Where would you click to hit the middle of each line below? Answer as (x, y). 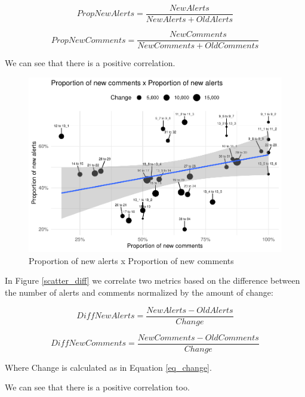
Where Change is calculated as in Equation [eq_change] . (108, 367)
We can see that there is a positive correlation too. (97, 387)
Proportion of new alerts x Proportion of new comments (131, 260)
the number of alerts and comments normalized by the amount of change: (139, 292)
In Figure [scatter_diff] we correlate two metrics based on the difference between (152, 280)
